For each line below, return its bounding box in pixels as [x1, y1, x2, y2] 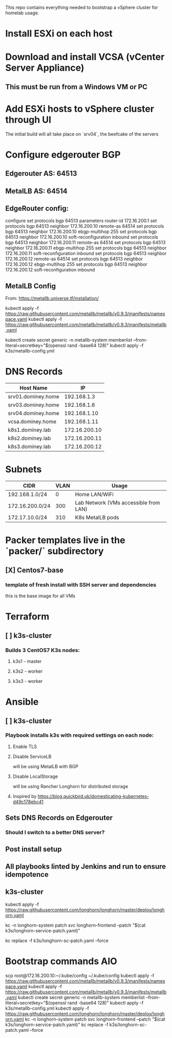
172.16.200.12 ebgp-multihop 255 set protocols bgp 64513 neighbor [5, 261, 147, 267]
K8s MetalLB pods [75, 514, 119, 521]
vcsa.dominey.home [8, 418, 56, 425]
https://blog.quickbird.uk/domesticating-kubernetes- [37, 793, 149, 799]
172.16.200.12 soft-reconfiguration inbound [5, 267, 95, 273]
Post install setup [5, 845, 62, 853]
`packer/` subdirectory [5, 545, 104, 557]
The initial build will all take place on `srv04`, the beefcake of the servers [5, 131, 159, 137]
